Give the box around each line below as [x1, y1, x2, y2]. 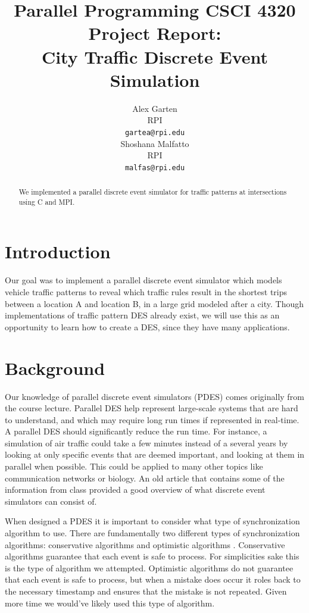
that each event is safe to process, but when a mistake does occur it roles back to [5, 573, 301, 586]
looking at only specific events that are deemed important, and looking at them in [5, 448, 305, 461]
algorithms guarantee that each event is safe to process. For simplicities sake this [5, 550, 299, 562]
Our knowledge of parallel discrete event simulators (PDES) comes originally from [5, 390, 304, 402]
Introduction [5, 239, 111, 264]
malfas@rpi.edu [124, 163, 185, 172]
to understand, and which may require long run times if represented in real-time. [5, 413, 299, 426]
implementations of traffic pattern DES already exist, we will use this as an [5, 309, 280, 321]
